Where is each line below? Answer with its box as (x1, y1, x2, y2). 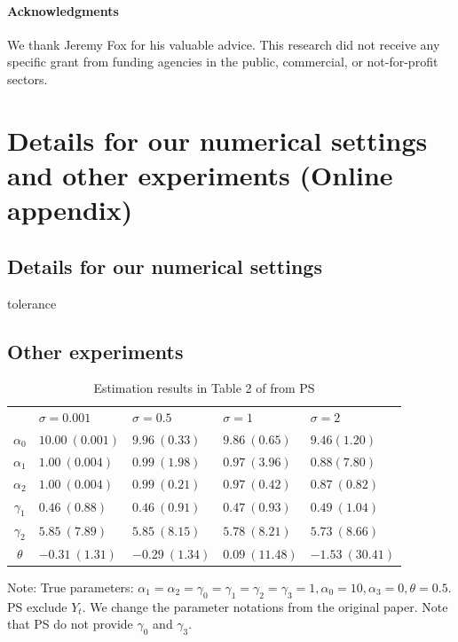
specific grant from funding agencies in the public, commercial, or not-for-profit (7, 52, 438, 71)
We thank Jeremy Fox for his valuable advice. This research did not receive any (7, 35, 440, 53)
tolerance (7, 294, 57, 312)
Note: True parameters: (7, 577, 134, 596)
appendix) (7, 192, 133, 228)
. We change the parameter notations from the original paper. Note (82, 597, 448, 615)
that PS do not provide (7, 615, 133, 633)
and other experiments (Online (7, 156, 393, 192)
